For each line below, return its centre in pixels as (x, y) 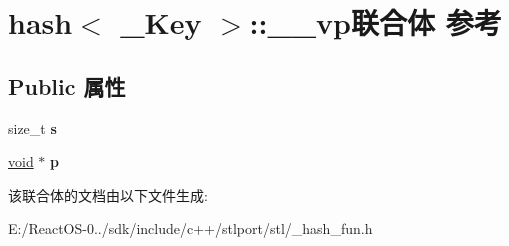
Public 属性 (67, 85)
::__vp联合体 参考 (375, 22)
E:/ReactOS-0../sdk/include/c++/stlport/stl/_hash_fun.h (190, 228)
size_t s (32, 127)
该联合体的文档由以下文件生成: (108, 194)
